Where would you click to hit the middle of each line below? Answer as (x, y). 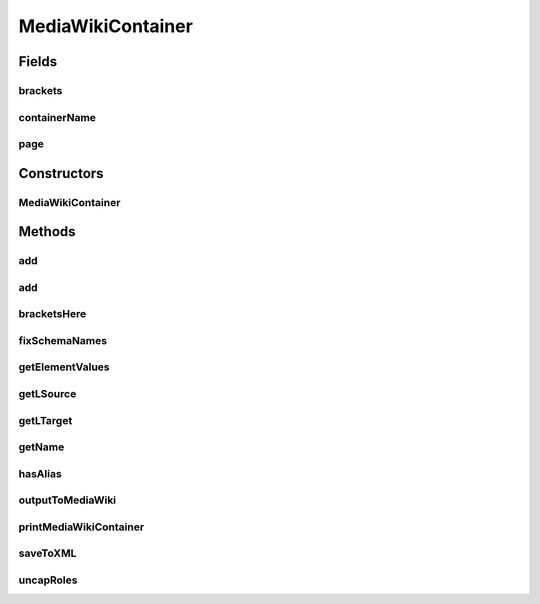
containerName (57, 117)
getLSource (47, 394)
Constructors (61, 173)
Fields (38, 61)
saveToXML (47, 553)
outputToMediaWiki (67, 500)
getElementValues (64, 367)
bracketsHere (52, 314)
